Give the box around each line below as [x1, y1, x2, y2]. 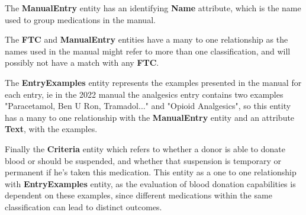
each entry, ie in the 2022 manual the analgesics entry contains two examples [5, 88, 284, 100]
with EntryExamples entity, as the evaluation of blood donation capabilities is [5, 177, 296, 190]
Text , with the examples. [5, 123, 98, 135]
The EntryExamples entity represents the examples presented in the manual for [5, 76, 302, 88]
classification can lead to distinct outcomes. [5, 200, 162, 213]
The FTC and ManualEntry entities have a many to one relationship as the [5, 33, 288, 46]
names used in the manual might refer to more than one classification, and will [5, 44, 291, 57]
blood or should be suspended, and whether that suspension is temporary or [5, 154, 282, 166]
